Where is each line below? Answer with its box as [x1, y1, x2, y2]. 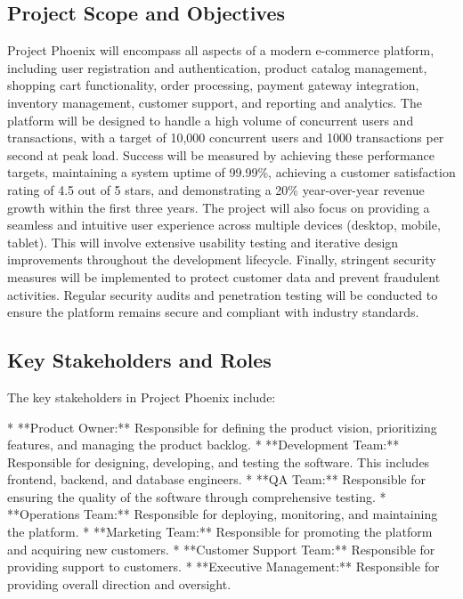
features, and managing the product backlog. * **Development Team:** [7, 435, 400, 454]
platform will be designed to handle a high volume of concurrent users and [7, 110, 414, 129]
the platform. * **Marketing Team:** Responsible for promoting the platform [7, 522, 433, 541]
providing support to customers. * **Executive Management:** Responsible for [7, 557, 440, 576]
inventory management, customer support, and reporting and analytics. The [7, 93, 422, 111]
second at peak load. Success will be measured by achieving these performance [7, 145, 435, 164]
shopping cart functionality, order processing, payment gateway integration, [7, 76, 419, 94]
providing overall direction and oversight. [7, 574, 231, 593]
